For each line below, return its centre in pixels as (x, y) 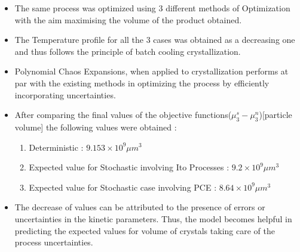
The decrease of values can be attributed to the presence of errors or (140, 207)
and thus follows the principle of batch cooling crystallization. (128, 51)
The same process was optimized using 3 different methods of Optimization (152, 8)
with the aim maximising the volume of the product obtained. (128, 19)
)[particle (275, 115)
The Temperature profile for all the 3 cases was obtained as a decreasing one (155, 40)
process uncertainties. (54, 242)
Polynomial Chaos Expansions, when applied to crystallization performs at (151, 71)
